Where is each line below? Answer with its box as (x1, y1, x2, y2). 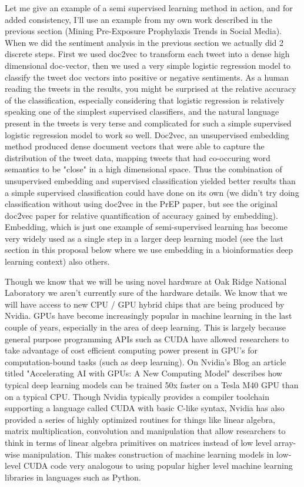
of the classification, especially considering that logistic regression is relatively (5, 94, 285, 106)
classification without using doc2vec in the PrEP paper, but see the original (5, 198, 278, 210)
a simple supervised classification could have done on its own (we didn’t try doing (5, 186, 299, 198)
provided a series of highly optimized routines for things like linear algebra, (5, 413, 275, 425)
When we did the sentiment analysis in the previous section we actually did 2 (5, 36, 284, 48)
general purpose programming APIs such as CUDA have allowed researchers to (5, 332, 289, 345)
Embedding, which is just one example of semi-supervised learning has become (5, 221, 288, 233)
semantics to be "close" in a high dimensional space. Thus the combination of (5, 163, 282, 175)
